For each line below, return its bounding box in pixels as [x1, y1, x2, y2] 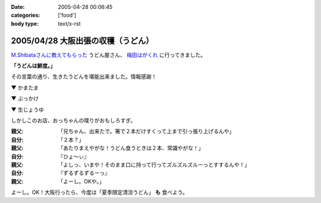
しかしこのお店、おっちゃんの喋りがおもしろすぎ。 [11, 117, 136, 124]
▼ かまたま [11, 84, 39, 91]
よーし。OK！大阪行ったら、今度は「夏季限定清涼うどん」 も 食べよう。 [11, 189, 188, 196]
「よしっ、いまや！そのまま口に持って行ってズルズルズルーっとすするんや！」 [58, 161, 250, 168]
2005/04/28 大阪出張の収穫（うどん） [11, 36, 154, 46]
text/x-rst [58, 20, 81, 27]
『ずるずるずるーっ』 [58, 170, 110, 177]
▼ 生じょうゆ [11, 106, 45, 113]
